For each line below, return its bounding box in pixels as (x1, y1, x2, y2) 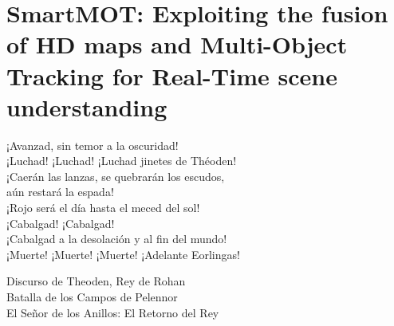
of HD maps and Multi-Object (6, 28, 348, 61)
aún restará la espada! (6, 183, 114, 200)
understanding (6, 90, 167, 123)
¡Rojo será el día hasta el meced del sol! (6, 199, 200, 216)
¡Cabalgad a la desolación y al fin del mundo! (6, 230, 227, 247)
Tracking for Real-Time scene (6, 59, 337, 92)
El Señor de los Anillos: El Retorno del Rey (6, 304, 219, 320)
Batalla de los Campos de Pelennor (6, 289, 178, 305)
